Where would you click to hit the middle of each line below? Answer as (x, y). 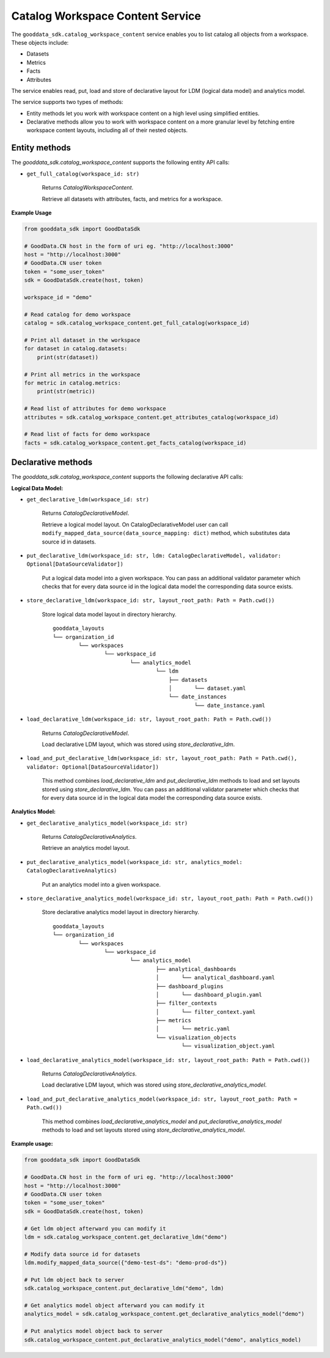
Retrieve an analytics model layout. (86, 848)
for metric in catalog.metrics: (73, 383)
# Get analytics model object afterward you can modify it (114, 1306)
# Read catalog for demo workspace (77, 314)
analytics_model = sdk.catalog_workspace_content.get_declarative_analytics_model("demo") (164, 1314)
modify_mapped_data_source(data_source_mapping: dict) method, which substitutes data (166, 533)
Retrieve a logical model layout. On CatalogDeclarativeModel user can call (135, 524)
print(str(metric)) (66, 392)
